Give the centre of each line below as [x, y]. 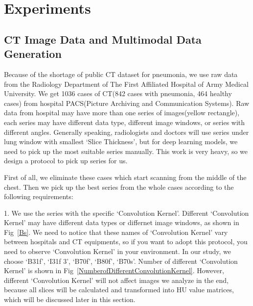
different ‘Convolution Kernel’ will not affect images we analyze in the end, [116, 280]
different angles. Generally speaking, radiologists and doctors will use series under [126, 132]
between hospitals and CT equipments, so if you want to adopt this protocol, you [126, 242]
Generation [33, 54]
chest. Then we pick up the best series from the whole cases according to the [119, 187]
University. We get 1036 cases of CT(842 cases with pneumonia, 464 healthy [118, 93]
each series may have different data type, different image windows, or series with [125, 122]
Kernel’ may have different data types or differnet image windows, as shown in [122, 222]
